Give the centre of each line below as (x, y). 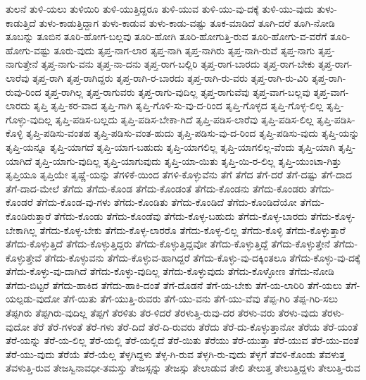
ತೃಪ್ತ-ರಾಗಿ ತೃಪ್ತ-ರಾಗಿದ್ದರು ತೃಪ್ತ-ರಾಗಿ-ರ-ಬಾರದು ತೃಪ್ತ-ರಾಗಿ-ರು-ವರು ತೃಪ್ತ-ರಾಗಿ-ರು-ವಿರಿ (171, 77)
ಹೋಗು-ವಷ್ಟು (28, 50)
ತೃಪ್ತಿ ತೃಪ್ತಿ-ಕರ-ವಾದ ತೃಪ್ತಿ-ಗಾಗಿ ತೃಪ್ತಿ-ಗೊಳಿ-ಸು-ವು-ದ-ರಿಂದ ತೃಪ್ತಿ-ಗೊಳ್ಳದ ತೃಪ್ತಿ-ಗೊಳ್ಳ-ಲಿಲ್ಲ (178, 105)
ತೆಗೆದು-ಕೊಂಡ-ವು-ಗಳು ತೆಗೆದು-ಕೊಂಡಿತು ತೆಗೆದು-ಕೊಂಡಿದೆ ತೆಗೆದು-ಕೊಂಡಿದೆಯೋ (166, 202)
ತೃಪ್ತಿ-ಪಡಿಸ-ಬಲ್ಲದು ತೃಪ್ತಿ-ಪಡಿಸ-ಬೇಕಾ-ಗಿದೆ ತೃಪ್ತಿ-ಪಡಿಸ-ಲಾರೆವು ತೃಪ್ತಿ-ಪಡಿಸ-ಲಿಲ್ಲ (184, 119)
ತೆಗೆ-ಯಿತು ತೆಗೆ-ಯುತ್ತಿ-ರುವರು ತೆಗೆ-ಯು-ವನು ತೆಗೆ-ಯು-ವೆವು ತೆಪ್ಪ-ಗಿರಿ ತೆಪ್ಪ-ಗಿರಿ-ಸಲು (201, 299)
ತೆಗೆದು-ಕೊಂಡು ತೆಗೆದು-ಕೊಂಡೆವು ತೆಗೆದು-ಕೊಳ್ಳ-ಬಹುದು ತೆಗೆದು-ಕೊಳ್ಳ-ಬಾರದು (181, 215)
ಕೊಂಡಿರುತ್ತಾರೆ (29, 215)
